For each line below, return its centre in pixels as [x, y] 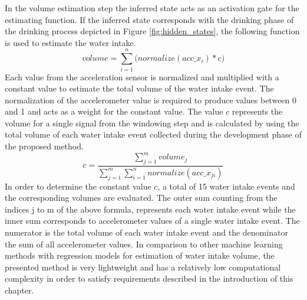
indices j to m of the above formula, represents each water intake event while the [150, 209]
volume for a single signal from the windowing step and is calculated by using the [152, 123]
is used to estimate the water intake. [70, 42]
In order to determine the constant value [78, 186]
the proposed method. [44, 146]
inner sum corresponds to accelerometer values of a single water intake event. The [152, 221]
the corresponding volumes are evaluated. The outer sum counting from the [141, 198]
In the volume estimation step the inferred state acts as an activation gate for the [152, 8]
